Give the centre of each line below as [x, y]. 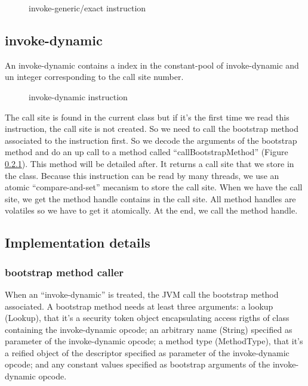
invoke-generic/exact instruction [87, 8]
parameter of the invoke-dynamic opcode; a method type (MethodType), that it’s [154, 341]
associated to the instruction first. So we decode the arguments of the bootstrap [151, 140]
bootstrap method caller [64, 272]
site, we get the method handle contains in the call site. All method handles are [150, 198]
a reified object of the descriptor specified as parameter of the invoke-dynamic [147, 352]
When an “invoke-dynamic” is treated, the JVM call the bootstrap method [142, 294]
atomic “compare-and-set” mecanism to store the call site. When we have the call [154, 187]
